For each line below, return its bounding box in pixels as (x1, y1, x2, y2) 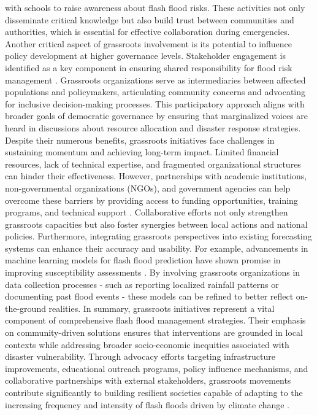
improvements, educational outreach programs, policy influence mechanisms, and (5, 362, 308, 374)
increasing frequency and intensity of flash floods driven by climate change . (5, 398, 290, 411)
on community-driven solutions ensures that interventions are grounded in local (5, 326, 303, 339)
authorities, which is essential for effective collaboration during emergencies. (5, 25, 290, 38)
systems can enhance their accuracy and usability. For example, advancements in (5, 241, 308, 254)
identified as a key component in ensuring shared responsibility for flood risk (5, 61, 292, 74)
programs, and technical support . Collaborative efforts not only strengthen (5, 206, 288, 219)
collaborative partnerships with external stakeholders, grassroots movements (5, 374, 291, 387)
